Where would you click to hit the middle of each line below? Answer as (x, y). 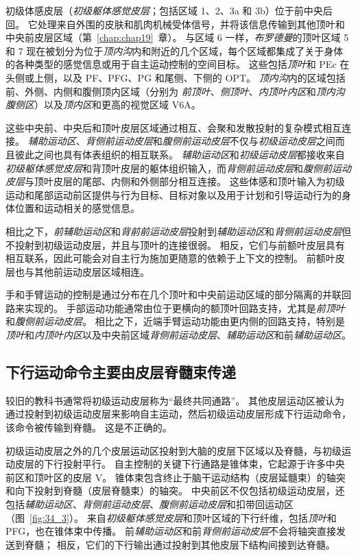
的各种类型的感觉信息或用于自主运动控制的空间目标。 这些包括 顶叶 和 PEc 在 (178, 64)
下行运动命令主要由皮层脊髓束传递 (121, 372)
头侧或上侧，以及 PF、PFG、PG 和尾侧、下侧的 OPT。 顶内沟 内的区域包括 (176, 77)
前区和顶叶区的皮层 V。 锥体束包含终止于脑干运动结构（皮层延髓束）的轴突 (176, 477)
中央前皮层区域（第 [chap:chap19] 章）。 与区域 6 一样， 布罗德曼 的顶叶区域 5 (177, 37)
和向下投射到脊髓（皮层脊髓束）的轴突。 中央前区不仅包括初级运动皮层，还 (175, 491)
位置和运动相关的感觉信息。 (77, 208)
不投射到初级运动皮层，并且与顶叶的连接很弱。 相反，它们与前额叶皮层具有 (175, 244)
